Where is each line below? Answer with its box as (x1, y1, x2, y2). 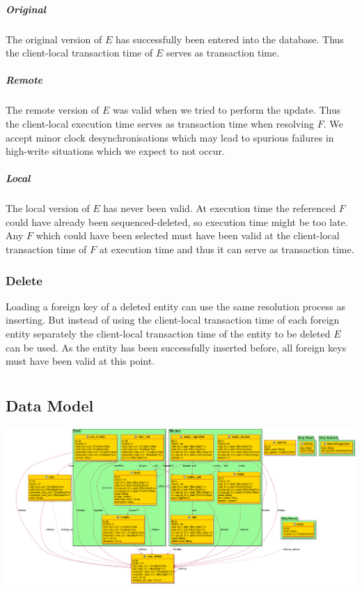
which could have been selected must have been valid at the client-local (36, 228, 340, 243)
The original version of (6, 31, 102, 46)
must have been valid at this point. (6, 354, 155, 368)
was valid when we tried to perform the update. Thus (112, 103, 341, 117)
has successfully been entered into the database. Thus (115, 31, 344, 46)
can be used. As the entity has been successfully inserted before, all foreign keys (6, 340, 347, 354)
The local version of (6, 201, 90, 215)
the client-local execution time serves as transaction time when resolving (6, 116, 315, 130)
